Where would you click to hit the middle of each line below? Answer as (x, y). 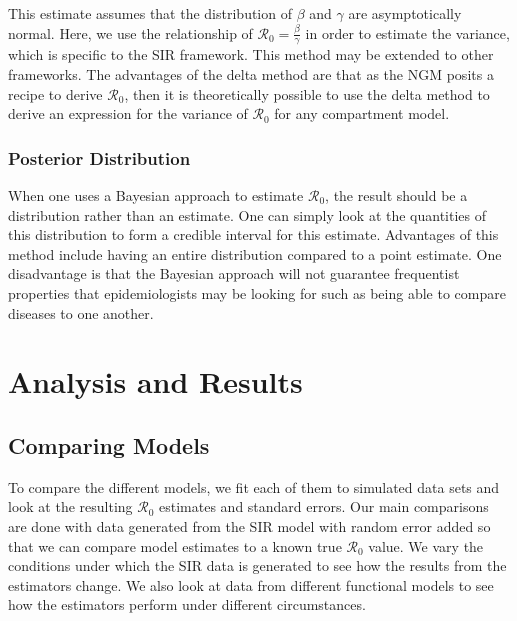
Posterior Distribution (99, 157)
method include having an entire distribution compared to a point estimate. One (255, 253)
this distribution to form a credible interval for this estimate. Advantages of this (253, 234)
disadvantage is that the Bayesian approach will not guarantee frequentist (234, 273)
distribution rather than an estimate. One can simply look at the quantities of (247, 214)
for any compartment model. (362, 113)
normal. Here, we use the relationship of (130, 32)
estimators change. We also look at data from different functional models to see (251, 584)
